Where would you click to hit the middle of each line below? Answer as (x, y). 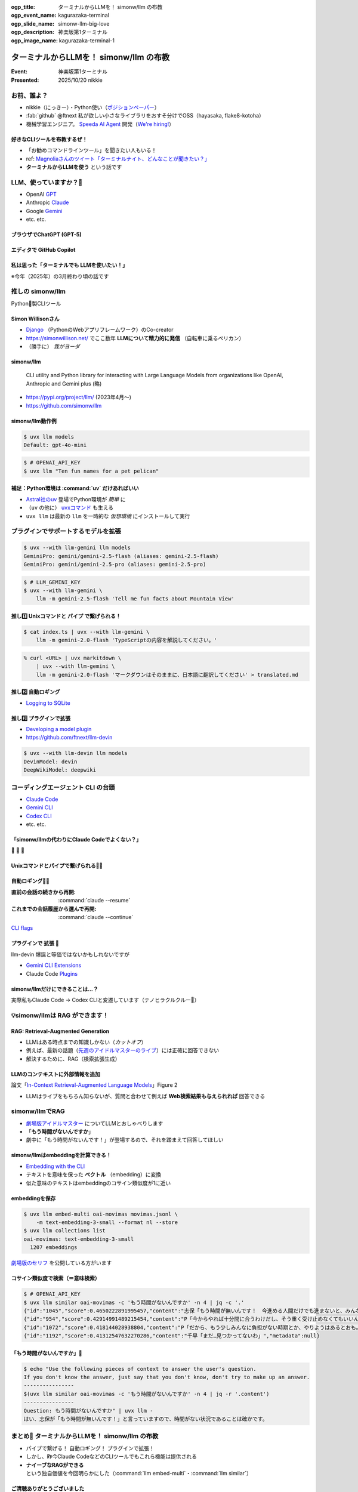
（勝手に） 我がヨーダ (53, 346)
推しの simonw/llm (38, 291)
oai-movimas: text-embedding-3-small (79, 1239)
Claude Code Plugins (52, 973)
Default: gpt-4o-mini (55, 445)
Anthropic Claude (47, 202)
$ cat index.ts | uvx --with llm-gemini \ (87, 632)
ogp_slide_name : (33, 23)
